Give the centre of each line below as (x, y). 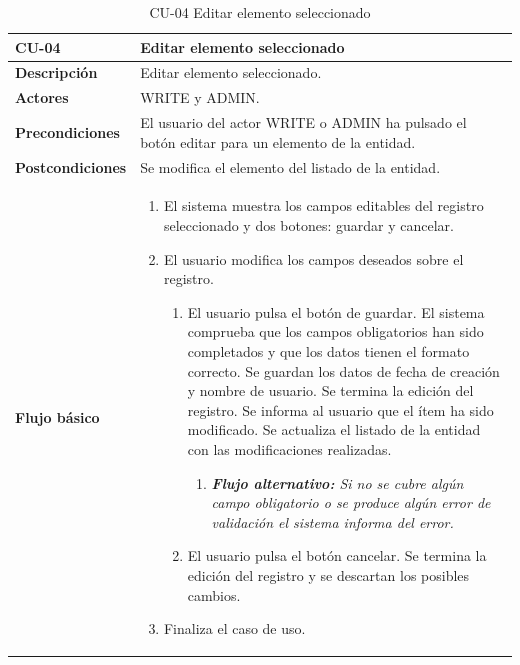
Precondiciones (67, 131)
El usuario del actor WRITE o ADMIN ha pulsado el (303, 122)
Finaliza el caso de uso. (234, 628)
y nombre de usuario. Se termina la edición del (330, 390)
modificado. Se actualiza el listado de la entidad (334, 429)
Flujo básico (57, 416)
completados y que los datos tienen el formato (328, 350)
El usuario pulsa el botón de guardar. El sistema (336, 311)
